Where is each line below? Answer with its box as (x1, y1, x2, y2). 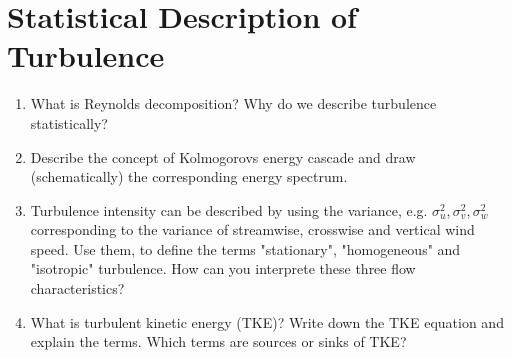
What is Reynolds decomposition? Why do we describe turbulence (30, 93, 437, 114)
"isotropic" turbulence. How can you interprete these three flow (30, 258, 416, 279)
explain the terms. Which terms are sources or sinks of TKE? (30, 331, 407, 352)
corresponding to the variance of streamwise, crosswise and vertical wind (30, 219, 475, 240)
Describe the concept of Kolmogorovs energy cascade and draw (30, 146, 416, 167)
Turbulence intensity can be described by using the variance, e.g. (30, 199, 428, 220)
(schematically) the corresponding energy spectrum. (30, 166, 348, 187)
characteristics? (30, 278, 125, 299)
